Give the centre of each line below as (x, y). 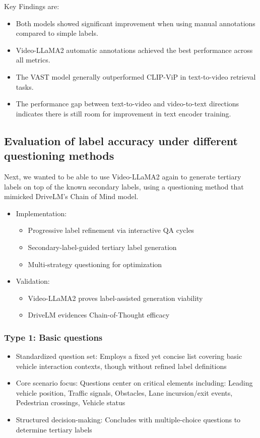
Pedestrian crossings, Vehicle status (71, 402)
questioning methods (59, 155)
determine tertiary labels (54, 429)
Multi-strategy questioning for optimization (95, 264)
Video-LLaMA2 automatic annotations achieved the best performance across (134, 50)
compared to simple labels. (57, 33)
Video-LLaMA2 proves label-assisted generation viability (115, 298)
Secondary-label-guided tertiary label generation (102, 247)
